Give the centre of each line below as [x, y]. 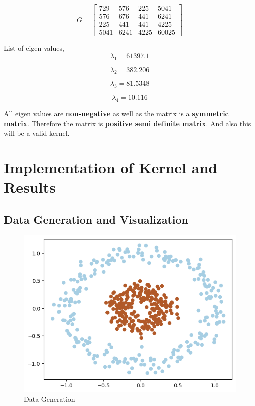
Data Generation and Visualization [96, 219]
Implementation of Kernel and [111, 167]
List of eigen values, [34, 48]
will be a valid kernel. [37, 133]
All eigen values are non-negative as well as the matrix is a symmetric [116, 113]
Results [30, 187]
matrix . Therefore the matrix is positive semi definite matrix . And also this [128, 123]
